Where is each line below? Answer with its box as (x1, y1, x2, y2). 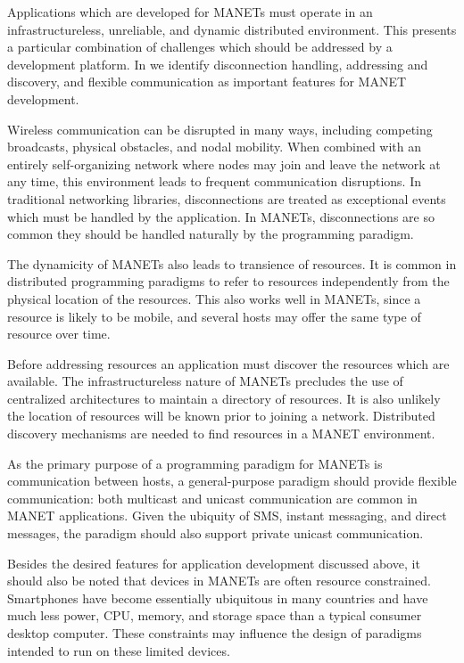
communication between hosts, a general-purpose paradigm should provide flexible (7, 471, 457, 490)
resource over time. (7, 324, 111, 343)
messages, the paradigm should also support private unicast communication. (7, 524, 424, 543)
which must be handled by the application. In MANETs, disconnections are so (7, 207, 435, 225)
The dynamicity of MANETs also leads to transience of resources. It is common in (7, 254, 457, 273)
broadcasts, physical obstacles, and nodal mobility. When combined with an (7, 137, 422, 156)
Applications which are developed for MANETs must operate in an (7, 3, 373, 20)
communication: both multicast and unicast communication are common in (7, 488, 418, 507)
